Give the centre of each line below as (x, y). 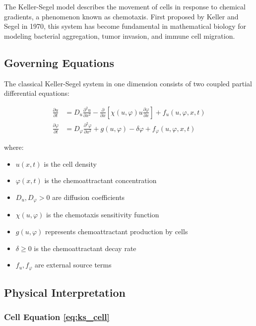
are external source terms (73, 265)
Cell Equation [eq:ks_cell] (57, 317)
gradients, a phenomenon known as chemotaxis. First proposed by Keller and (121, 16)
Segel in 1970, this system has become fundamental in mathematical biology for (125, 26)
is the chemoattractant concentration (100, 180)
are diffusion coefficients (89, 197)
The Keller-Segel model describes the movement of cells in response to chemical (125, 6)
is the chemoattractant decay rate (85, 248)
